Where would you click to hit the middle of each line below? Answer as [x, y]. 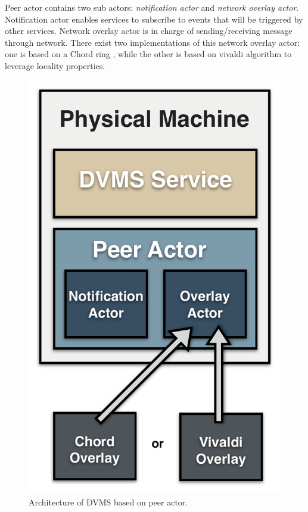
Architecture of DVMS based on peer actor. [108, 502]
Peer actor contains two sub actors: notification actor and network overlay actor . [152, 7]
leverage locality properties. [55, 65]
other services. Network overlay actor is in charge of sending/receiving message [149, 31]
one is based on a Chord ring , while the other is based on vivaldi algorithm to [148, 54]
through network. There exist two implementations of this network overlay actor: [153, 42]
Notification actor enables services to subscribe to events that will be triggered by [154, 19]
